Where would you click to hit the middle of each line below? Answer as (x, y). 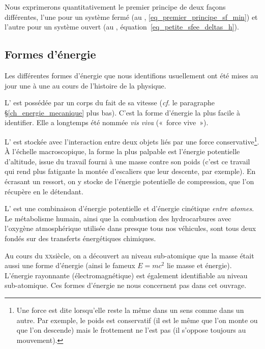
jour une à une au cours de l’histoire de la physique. (85, 85)
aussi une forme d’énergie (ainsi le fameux (70, 265)
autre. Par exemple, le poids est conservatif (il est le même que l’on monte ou (137, 320)
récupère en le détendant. (44, 191)
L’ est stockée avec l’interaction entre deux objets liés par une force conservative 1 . (132, 140)
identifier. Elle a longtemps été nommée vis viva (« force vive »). (107, 122)
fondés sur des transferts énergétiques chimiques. (80, 238)
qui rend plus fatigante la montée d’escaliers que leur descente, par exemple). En (130, 171)
